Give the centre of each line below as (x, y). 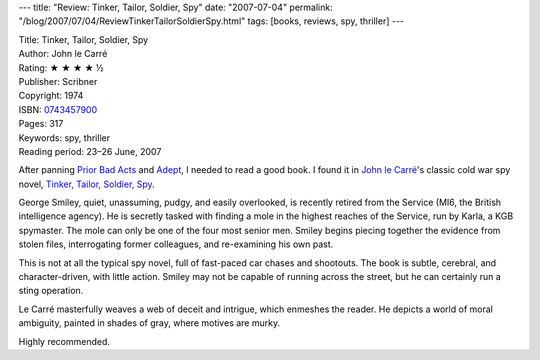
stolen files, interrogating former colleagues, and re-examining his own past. (176, 244)
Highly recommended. (64, 341)
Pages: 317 (41, 124)
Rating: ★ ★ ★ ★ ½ (61, 67)
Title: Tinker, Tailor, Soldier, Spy (83, 39)
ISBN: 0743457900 (58, 109)
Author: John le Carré (63, 54)
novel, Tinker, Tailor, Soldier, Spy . (86, 184)
